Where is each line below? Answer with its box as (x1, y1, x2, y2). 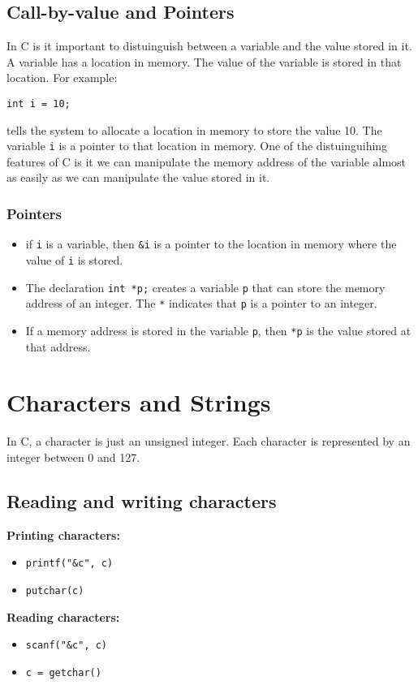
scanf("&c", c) (25, 640, 108, 652)
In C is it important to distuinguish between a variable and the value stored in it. (6, 37, 412, 54)
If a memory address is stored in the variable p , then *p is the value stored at (25, 321, 412, 338)
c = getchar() (25, 666, 101, 679)
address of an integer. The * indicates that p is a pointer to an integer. (25, 295, 377, 312)
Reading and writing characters (6, 488, 277, 513)
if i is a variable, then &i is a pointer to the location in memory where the (25, 235, 397, 252)
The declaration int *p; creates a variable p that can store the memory (25, 278, 386, 295)
